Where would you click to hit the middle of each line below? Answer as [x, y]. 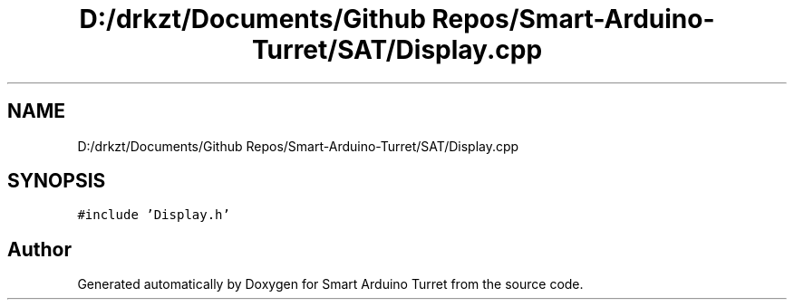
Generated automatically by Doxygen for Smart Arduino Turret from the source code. [330, 284]
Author [39, 249]
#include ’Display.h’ [154, 215]
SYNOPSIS [57, 181]
